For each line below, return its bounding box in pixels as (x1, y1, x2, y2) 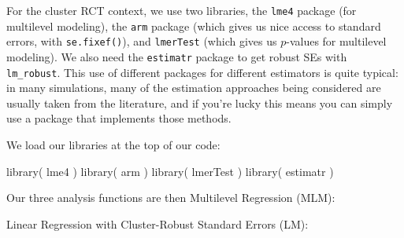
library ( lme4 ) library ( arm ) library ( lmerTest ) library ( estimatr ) (6, 163, 334, 179)
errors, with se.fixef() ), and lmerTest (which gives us (6, 33, 277, 49)
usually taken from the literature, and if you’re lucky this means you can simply (6, 94, 393, 111)
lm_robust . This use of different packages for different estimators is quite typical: (6, 64, 398, 80)
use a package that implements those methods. (6, 110, 232, 126)
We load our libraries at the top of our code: (6, 137, 221, 153)
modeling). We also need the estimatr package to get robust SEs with (6, 48, 347, 64)
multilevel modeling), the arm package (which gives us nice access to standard (6, 17, 381, 34)
